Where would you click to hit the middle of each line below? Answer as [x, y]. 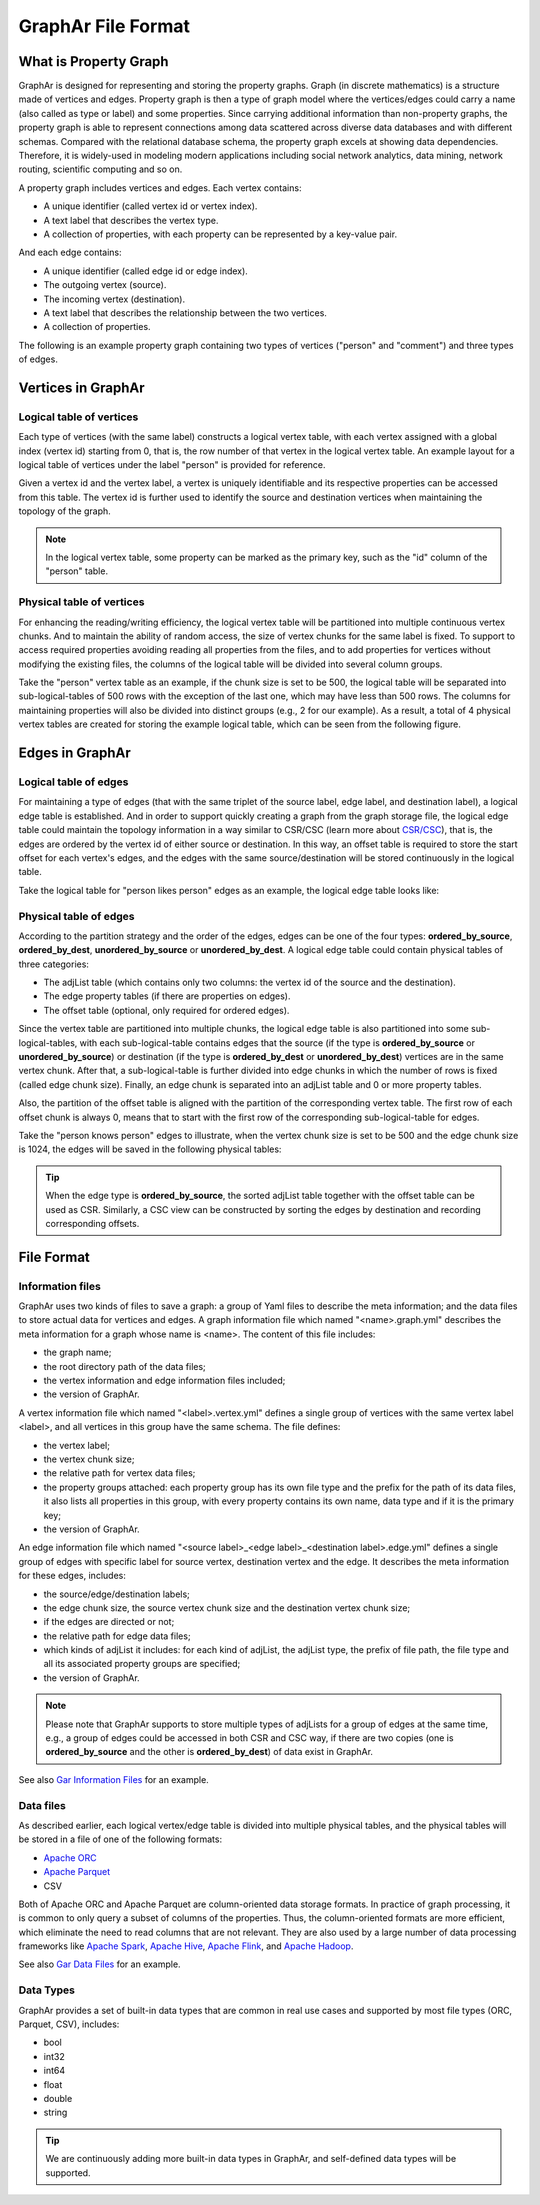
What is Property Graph [93, 61]
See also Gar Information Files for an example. [113, 1779]
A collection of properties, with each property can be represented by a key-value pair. [220, 234]
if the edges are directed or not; [109, 1622]
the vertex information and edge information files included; [164, 1381]
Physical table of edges [76, 916]
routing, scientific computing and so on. [100, 169]
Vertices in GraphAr [81, 387]
